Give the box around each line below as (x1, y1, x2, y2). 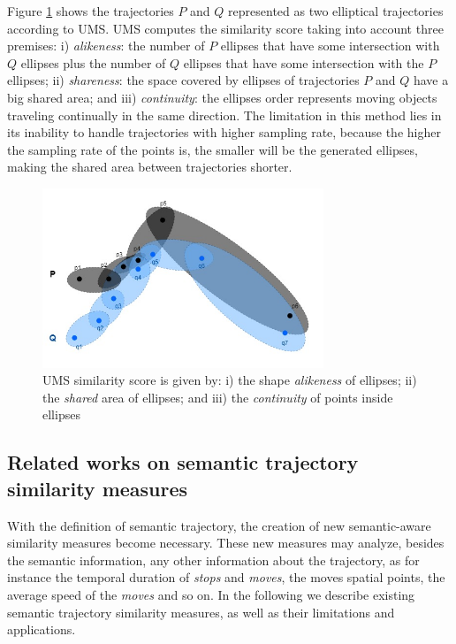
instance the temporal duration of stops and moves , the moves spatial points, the (7, 568, 445, 586)
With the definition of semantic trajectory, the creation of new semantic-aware (7, 516, 431, 534)
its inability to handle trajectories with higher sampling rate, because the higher (7, 123, 441, 142)
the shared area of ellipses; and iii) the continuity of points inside (42, 387, 393, 406)
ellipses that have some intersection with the (183, 53, 424, 72)
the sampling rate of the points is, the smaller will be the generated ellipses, (7, 140, 418, 158)
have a (413, 71, 449, 89)
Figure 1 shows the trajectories (7, 2, 174, 19)
